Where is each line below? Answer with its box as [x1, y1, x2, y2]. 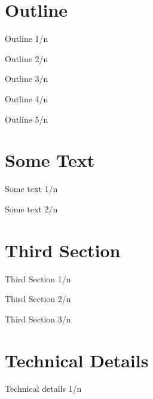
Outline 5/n [5, 112, 48, 125]
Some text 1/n [5, 182, 58, 195]
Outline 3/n [5, 72, 48, 85]
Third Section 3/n [5, 312, 71, 325]
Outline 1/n [5, 32, 48, 45]
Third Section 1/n [5, 272, 71, 285]
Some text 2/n [5, 202, 58, 215]
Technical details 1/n [5, 382, 82, 395]
